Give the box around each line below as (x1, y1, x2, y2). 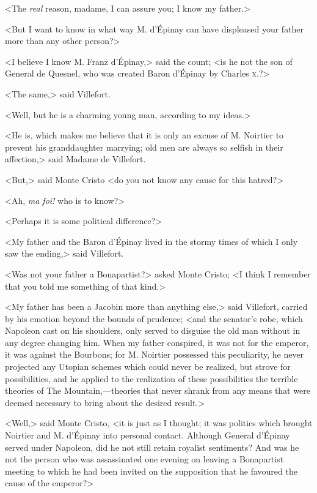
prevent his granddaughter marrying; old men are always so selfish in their (5, 140, 283, 153)
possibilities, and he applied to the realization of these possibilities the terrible (5, 372, 298, 385)
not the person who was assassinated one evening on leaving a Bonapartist (5, 453, 284, 465)
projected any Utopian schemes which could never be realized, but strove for (5, 360, 291, 373)
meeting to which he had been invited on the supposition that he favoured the (5, 464, 297, 477)
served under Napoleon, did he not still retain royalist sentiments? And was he (5, 440, 299, 453)
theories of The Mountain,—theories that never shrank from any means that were (5, 384, 310, 397)
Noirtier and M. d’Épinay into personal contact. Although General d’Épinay (5, 429, 290, 442)
